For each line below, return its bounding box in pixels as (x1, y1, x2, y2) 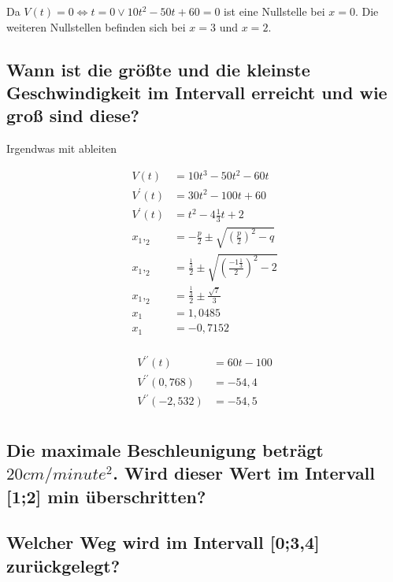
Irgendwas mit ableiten (6, 140, 117, 157)
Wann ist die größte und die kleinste (6, 57, 310, 81)
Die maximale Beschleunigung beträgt (6, 437, 324, 462)
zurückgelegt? (6, 553, 120, 577)
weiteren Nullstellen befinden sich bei (6, 18, 186, 35)
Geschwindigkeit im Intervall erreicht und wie (6, 80, 387, 104)
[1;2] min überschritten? (6, 484, 206, 508)
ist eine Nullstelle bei (224, 3, 325, 19)
